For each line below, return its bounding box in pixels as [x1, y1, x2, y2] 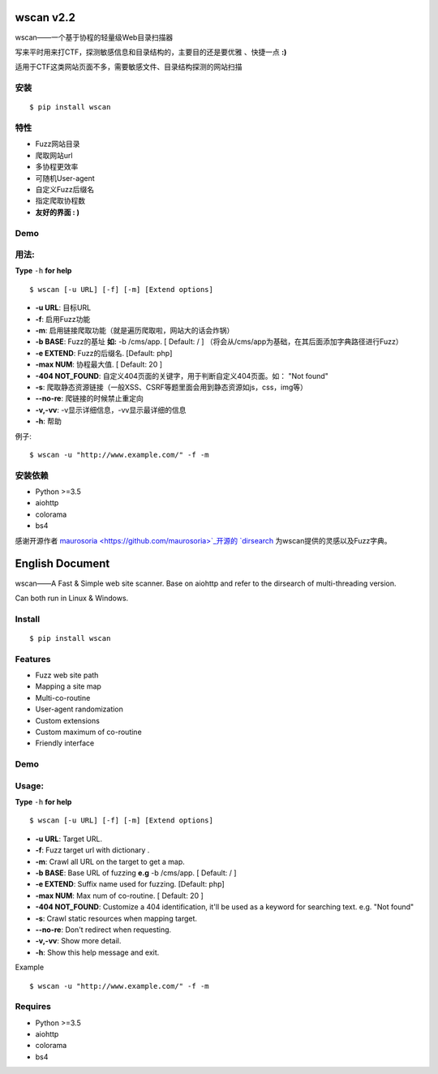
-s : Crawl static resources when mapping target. [35, 913, 198, 923]
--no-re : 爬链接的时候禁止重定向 [35, 393, 144, 403]
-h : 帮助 [35, 416, 62, 426]
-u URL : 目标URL [35, 303, 92, 312]
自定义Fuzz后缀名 [35, 184, 95, 194]
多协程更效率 [35, 162, 79, 172]
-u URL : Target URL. [35, 834, 103, 844]
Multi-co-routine [35, 693, 91, 702]
